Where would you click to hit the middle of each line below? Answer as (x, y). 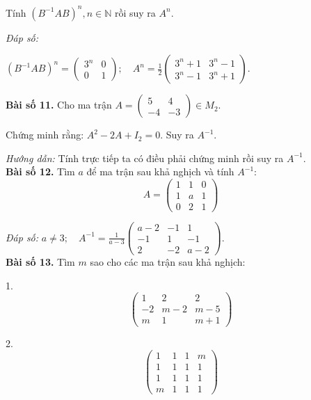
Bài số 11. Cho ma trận (59, 105)
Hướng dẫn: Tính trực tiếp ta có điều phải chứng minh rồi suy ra (145, 158)
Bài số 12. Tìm (40, 171)
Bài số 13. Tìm (40, 262)
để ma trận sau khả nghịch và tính (160, 171)
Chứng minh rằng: (45, 135)
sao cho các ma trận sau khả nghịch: (168, 262)
